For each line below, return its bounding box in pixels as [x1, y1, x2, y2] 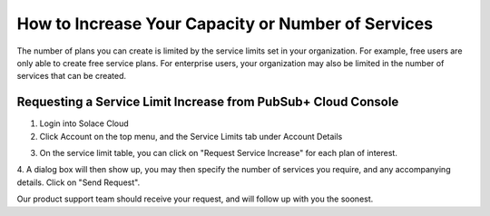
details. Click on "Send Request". [16, 177, 141, 188]
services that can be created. [16, 71, 127, 82]
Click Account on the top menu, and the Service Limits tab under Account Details [39, 131, 343, 142]
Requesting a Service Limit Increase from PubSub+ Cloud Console [16, 94, 399, 110]
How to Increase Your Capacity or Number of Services [16, 14, 434, 34]
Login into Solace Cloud [39, 118, 129, 129]
